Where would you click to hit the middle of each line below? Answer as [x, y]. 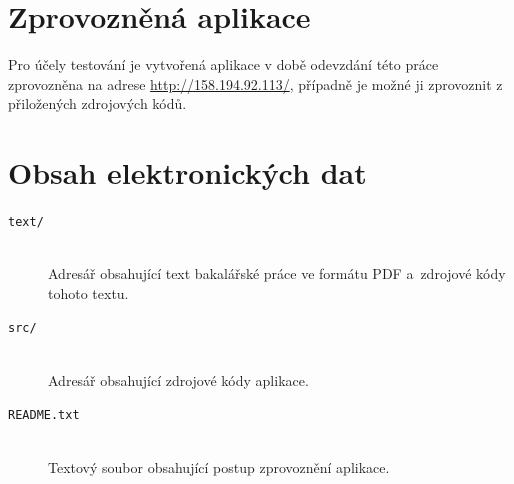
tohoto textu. [88, 292]
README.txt [44, 415]
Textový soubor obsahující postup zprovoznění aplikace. [219, 466]
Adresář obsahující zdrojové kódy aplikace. [178, 379]
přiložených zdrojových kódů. [97, 103]
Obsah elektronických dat [187, 172]
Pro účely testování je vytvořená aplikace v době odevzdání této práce [223, 64]
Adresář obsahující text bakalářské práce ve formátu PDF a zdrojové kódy [277, 273]
